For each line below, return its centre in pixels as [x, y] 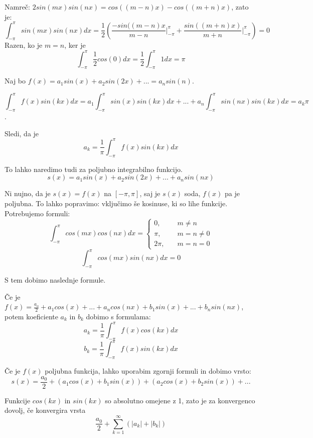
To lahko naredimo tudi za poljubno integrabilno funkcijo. [94, 169]
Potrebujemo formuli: [37, 213]
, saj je [150, 193]
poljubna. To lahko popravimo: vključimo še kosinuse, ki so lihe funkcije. [116, 203]
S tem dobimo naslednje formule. [55, 280]
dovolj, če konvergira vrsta [45, 410]
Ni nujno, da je [28, 193]
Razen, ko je [24, 45]
